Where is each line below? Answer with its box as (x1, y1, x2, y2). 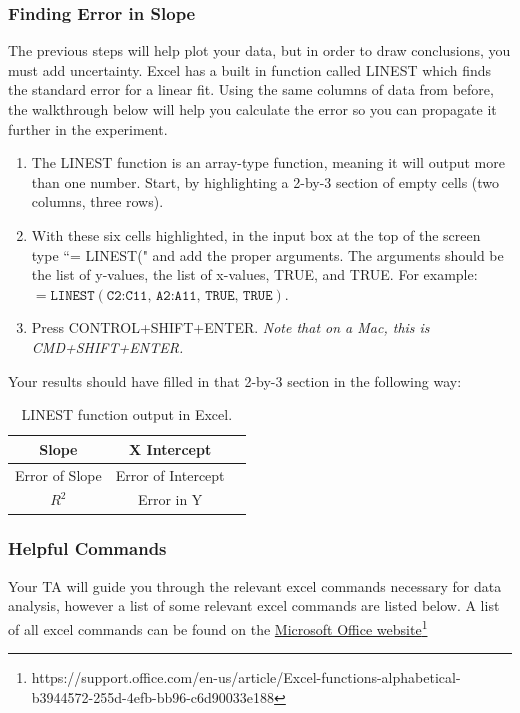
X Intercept (129, 438, 212, 459)
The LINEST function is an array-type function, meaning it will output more (31, 152, 505, 173)
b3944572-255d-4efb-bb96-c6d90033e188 (31, 686, 275, 707)
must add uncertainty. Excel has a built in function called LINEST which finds (8, 59, 492, 80)
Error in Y (137, 489, 203, 510)
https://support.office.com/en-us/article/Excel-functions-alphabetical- (31, 667, 461, 688)
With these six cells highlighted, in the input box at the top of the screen (31, 224, 481, 245)
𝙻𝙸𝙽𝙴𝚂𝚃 (50, 288, 95, 303)
